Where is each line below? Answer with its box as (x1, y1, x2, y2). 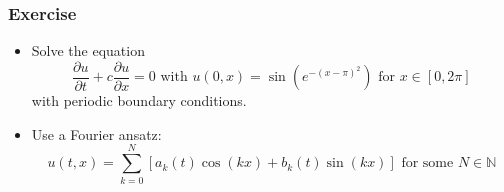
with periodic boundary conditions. (31, 90, 247, 111)
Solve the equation (31, 40, 145, 61)
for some (401, 156, 454, 171)
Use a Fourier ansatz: (31, 123, 162, 144)
